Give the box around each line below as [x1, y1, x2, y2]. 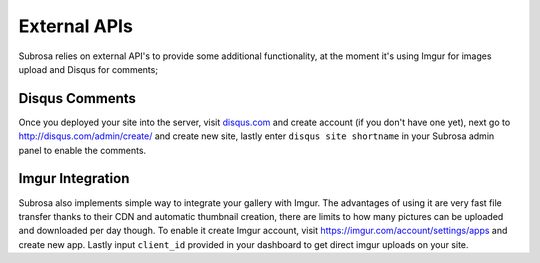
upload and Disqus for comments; [18, 63, 159, 75]
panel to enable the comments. [18, 144, 147, 156]
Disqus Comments [18, 90, 137, 107]
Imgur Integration [18, 170, 130, 187]
